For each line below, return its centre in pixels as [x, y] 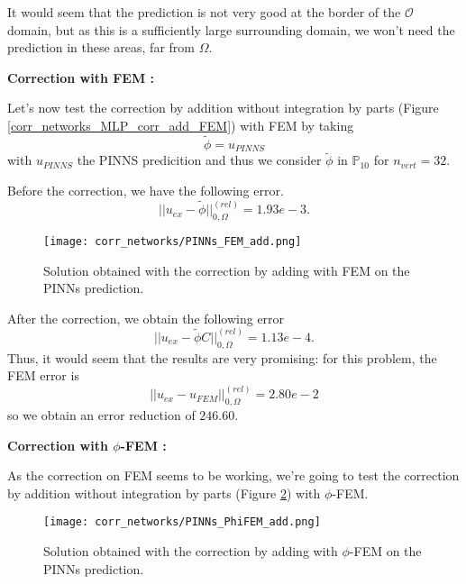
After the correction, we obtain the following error [146, 318]
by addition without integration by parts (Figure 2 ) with [164, 493]
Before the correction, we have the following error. [146, 191]
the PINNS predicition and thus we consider [199, 160]
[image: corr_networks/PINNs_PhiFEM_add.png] [182, 522]
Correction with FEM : [81, 77]
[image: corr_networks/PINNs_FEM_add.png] [173, 241]
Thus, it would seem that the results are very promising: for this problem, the [222, 357]
